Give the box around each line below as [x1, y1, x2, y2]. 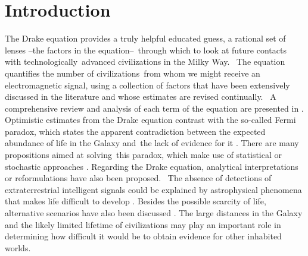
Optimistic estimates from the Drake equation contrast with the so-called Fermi [5, 113, 296, 126]
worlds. [5, 241, 31, 254]
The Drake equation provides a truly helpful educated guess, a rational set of [5, 32, 286, 45]
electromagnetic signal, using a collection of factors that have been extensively [5, 78, 290, 91]
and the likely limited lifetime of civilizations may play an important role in [5, 218, 281, 230]
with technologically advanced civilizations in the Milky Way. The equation [5, 55, 285, 68]
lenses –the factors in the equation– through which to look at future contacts [5, 43, 287, 56]
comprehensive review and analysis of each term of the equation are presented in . [5, 102, 304, 114]
